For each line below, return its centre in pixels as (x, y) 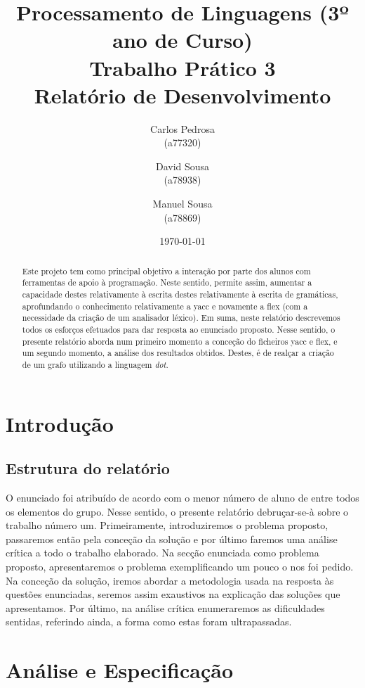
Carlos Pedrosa (182, 128)
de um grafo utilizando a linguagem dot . (95, 364)
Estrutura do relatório (88, 468)
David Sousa (182, 166)
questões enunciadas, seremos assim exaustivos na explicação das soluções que (173, 594)
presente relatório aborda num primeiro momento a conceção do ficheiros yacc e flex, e (180, 341)
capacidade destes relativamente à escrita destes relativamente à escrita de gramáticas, (180, 294)
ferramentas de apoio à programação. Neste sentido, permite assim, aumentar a (167, 282)
